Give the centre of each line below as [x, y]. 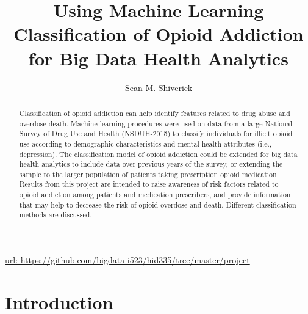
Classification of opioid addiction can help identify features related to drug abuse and [155, 113]
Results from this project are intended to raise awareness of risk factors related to [149, 184]
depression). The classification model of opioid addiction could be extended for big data [158, 154]
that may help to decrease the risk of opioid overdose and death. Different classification [158, 204]
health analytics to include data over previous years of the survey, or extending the [151, 164]
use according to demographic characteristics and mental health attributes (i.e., [145, 143]
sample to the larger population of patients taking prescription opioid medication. [149, 174]
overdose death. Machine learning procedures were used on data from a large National [156, 123]
